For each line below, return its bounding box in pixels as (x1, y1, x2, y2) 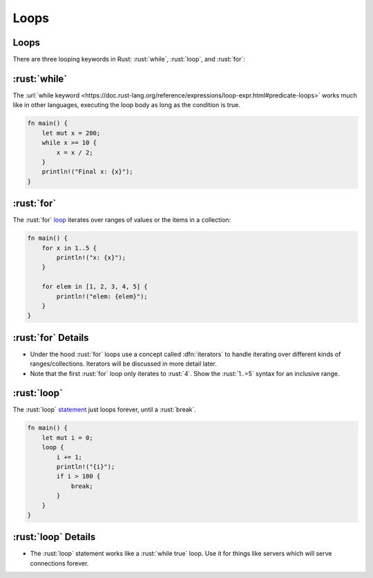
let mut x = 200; (41, 129, 101, 137)
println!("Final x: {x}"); (41, 168, 134, 176)
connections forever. (30, 559, 89, 567)
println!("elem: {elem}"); (56, 292, 148, 300)
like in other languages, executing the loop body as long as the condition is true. (12, 101, 241, 109)
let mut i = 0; (41, 433, 93, 442)
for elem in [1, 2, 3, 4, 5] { (41, 283, 148, 290)
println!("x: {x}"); (56, 253, 126, 261)
